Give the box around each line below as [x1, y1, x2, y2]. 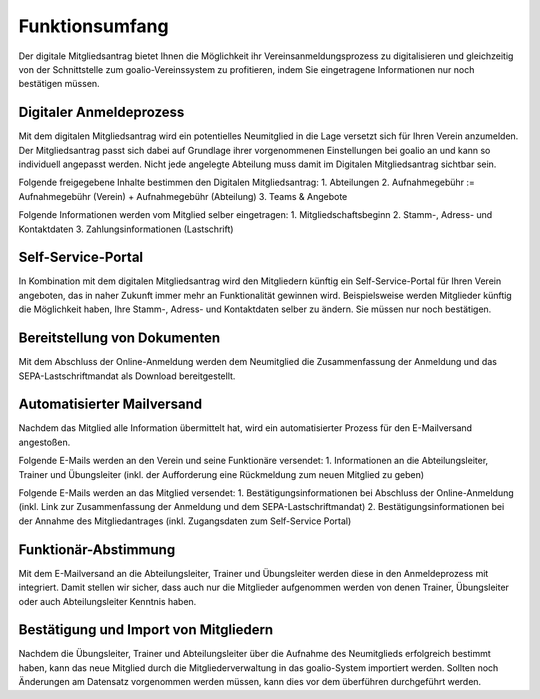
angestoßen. [18, 436, 71, 448]
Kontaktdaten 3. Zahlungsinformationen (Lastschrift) [18, 223, 234, 235]
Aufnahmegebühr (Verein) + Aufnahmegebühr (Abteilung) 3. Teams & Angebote [18, 190, 348, 202]
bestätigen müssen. [18, 78, 100, 90]
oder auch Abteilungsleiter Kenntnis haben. [18, 595, 197, 607]
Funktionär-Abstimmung [18, 541, 176, 558]
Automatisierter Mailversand [18, 396, 203, 413]
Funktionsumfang [18, 15, 169, 37]
